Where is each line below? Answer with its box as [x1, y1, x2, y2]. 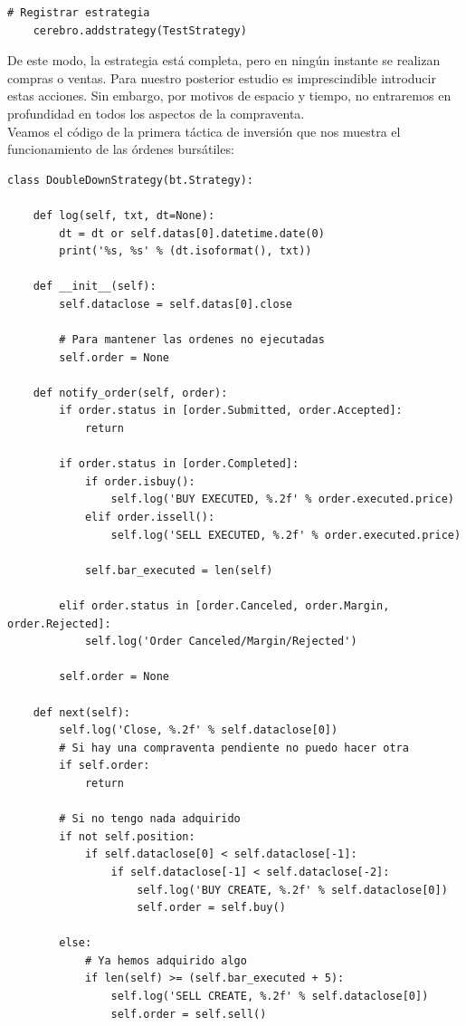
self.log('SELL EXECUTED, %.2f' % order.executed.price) [110, 528, 461, 542]
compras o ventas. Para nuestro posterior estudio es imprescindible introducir [7, 68, 436, 87]
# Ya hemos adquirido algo [84, 954, 247, 967]
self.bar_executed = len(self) [84, 563, 273, 577]
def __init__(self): [33, 280, 157, 293]
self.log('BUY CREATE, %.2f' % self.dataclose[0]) [137, 883, 448, 897]
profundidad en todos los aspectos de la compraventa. [7, 103, 305, 122]
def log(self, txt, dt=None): [33, 208, 215, 222]
